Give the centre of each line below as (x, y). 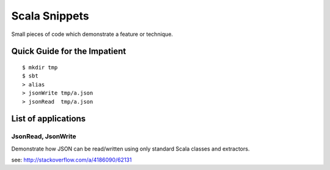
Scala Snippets (50, 16)
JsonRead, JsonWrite (44, 136)
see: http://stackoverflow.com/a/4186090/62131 (71, 160)
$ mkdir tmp (40, 67)
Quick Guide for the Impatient (69, 51)
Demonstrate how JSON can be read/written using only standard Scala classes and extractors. (130, 149)
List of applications (49, 119)
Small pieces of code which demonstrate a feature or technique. (92, 34)
